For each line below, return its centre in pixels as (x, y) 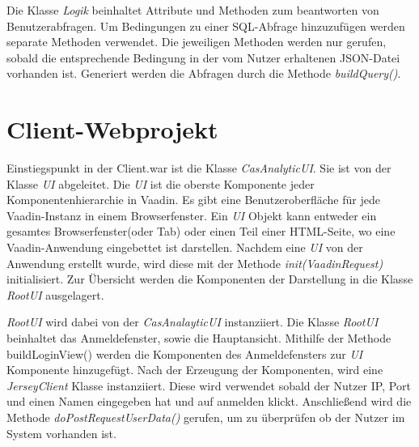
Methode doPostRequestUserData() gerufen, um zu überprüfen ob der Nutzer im (206, 417)
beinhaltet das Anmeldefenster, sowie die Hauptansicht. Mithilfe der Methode (199, 338)
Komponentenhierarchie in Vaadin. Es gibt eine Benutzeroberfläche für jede (193, 200)
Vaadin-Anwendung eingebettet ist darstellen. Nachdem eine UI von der (185, 247)
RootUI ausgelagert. (55, 294)
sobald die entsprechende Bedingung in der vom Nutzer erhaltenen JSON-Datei (203, 57)
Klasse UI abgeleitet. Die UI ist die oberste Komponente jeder (161, 183)
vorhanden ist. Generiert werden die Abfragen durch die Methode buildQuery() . (204, 73)
